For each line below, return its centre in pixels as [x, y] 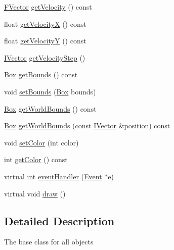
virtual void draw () [35, 193]
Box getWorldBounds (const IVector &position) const [87, 126]
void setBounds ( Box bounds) [50, 91]
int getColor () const [36, 159]
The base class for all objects [49, 242]
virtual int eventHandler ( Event [53, 176]
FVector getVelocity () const [48, 7]
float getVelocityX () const [45, 23]
